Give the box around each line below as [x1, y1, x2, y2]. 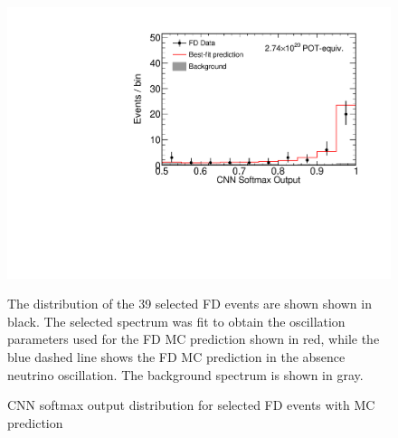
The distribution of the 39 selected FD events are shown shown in [7, 294, 372, 313]
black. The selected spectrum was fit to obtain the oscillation [7, 311, 346, 330]
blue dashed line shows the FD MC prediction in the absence [7, 348, 346, 367]
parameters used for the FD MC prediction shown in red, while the [7, 329, 380, 348]
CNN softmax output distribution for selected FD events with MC [7, 395, 375, 414]
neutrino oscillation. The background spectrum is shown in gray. [7, 365, 364, 384]
